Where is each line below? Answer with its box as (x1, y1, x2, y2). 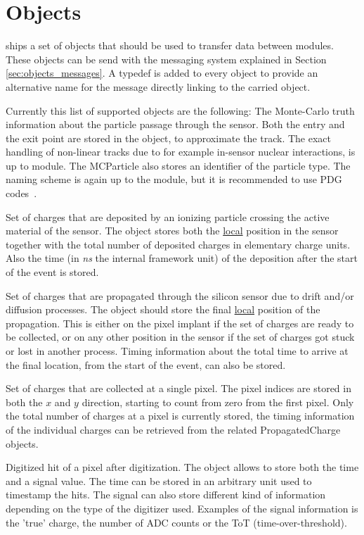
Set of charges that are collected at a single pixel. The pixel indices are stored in (6, 381, 351, 396)
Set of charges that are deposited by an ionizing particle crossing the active (6, 209, 330, 224)
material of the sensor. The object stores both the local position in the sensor (6, 223, 339, 238)
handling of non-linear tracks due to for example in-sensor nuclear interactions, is (6, 144, 356, 159)
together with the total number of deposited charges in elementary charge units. (6, 237, 351, 251)
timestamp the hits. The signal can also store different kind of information (6, 487, 326, 502)
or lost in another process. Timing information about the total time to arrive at (6, 344, 349, 358)
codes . (6, 186, 37, 201)
